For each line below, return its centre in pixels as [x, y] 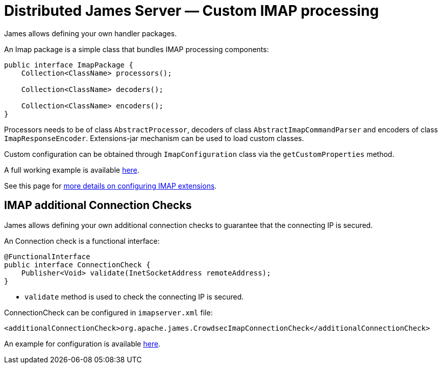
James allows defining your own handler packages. [91, 33]
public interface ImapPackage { [69, 65]
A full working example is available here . [72, 170]
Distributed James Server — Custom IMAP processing [192, 11]
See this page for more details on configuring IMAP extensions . [110, 186]
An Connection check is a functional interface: [82, 241]
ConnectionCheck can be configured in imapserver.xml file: [108, 312]
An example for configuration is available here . [82, 343]
